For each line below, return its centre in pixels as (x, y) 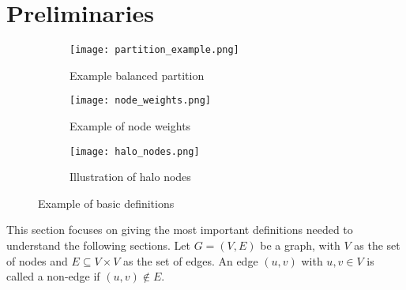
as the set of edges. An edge (191, 260)
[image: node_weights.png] (140, 101)
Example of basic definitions (106, 203)
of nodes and (37, 260)
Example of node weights (130, 126)
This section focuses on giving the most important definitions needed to (180, 230)
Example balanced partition (137, 75)
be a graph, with (300, 245)
